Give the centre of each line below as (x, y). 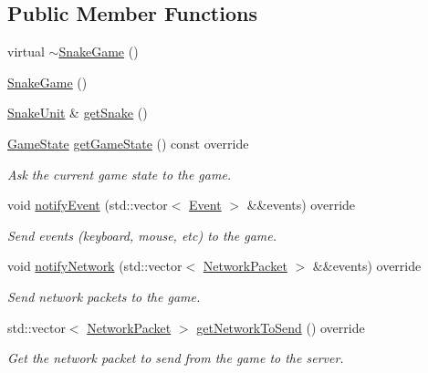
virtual (26, 52)
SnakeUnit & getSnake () (78, 113)
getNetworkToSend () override (281, 327)
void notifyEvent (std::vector (88, 205)
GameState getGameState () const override (128, 143)
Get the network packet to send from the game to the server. (176, 358)
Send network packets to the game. (104, 296)
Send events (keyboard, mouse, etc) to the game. (142, 235)
